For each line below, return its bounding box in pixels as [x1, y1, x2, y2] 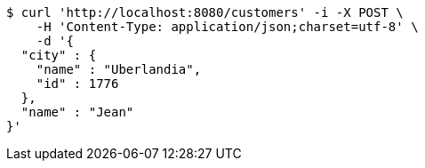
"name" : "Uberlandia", [36, 62, 202, 76]
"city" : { [20, 48, 97, 62]
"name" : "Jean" [20, 105, 134, 119]
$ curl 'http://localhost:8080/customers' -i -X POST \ [6, 5, 404, 20]
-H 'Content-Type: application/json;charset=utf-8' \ [36, 20, 419, 34]
